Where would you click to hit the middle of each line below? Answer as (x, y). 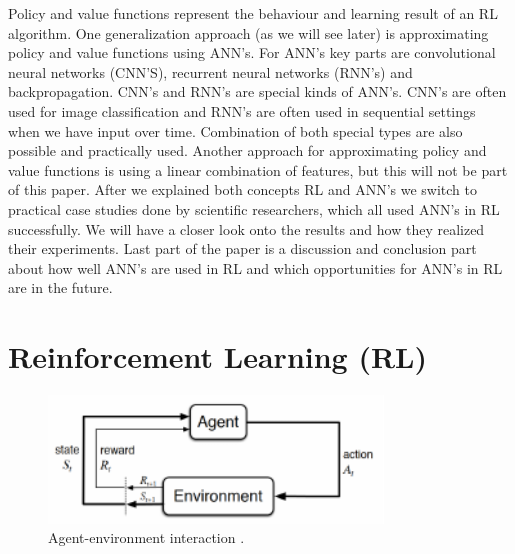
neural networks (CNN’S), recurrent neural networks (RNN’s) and (210, 71)
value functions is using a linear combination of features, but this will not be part (258, 169)
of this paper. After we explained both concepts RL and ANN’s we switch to (242, 189)
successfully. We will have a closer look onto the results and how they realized (246, 228)
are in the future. (60, 287)
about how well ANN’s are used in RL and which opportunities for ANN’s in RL (255, 267)
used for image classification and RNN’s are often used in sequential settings (242, 110)
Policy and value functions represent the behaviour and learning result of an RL (253, 13)
